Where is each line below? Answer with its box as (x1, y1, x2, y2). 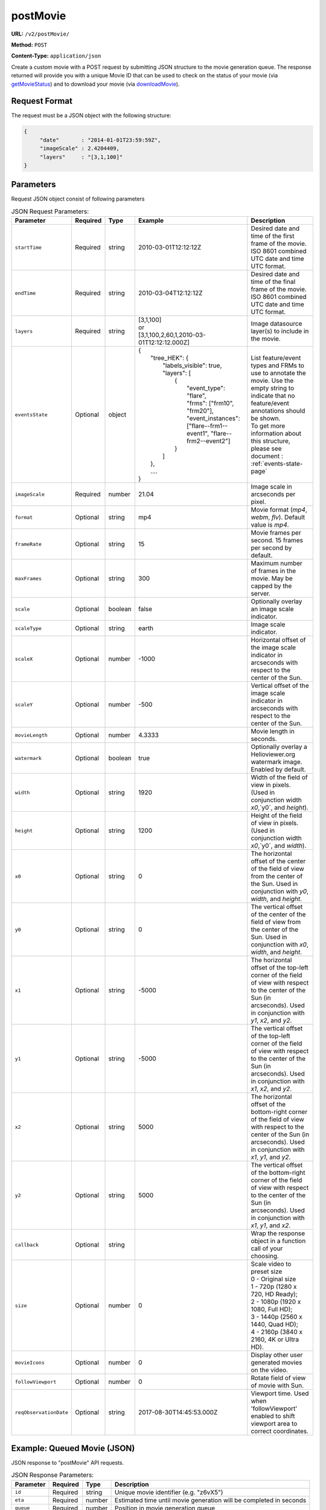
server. (251, 590, 271, 598)
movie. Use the (251, 376, 294, 385)
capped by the (251, 582, 292, 590)
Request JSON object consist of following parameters (11, 195, 145, 202)
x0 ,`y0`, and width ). (251, 841, 307, 850)
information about (251, 429, 302, 438)
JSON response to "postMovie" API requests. (11, 1459, 124, 1466)
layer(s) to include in (251, 327, 309, 335)
